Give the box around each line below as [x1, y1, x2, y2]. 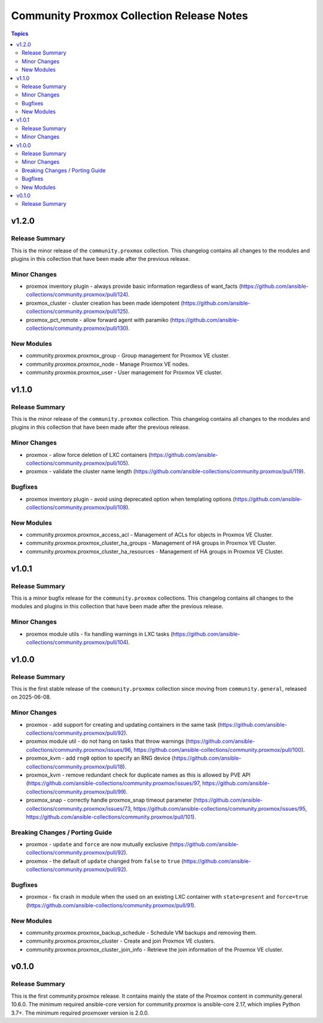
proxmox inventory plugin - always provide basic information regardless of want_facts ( [26, 282, 242, 290]
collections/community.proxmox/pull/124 [26, 291, 127, 298]
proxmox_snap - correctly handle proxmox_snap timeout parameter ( [26, 796, 196, 804]
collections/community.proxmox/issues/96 [26, 746, 131, 753]
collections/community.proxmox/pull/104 [26, 639, 127, 646]
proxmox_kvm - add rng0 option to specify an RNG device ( [26, 754, 174, 762]
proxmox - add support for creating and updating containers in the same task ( [26, 721, 220, 728]
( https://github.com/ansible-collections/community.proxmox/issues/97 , [26, 780, 201, 787]
